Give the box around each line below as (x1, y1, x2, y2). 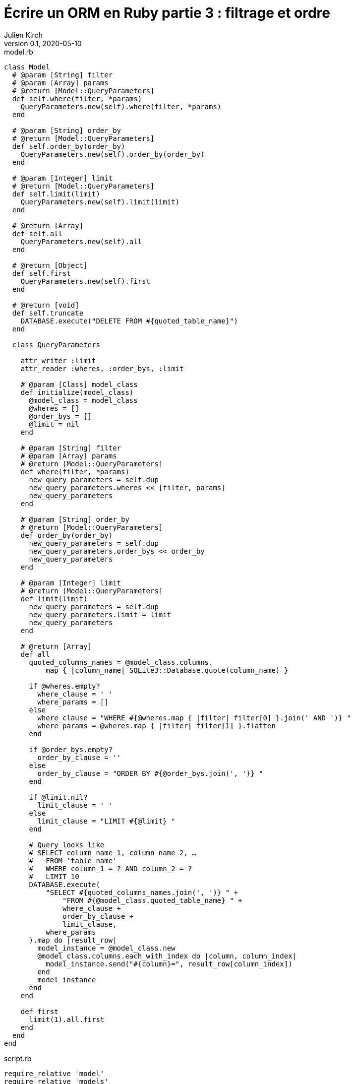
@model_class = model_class (29, 396, 138, 404)
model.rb (4, 47, 33, 56)
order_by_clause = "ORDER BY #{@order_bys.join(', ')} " (37, 769, 263, 777)
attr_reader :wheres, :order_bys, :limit (20, 364, 184, 373)
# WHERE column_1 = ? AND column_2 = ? (29, 864, 192, 873)
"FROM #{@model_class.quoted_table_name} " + (62, 896, 242, 904)
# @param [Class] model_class (20, 380, 138, 388)
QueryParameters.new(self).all (20, 237, 142, 246)
